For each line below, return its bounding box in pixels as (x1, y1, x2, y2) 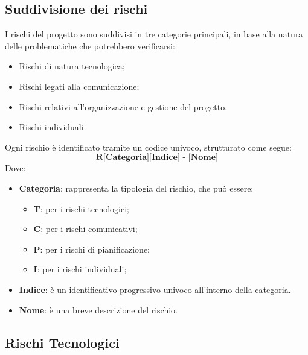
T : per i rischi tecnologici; (33, 202, 129, 215)
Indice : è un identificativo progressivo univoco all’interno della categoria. (19, 283, 291, 295)
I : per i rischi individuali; (33, 263, 127, 275)
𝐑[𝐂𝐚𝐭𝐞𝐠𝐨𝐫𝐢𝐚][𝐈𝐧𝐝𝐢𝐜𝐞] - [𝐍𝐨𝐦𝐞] (96, 153, 218, 162)
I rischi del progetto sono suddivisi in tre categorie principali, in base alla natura (5, 28, 303, 40)
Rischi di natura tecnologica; (19, 60, 125, 72)
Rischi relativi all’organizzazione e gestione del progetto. (19, 100, 228, 113)
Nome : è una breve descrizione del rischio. (19, 303, 178, 316)
